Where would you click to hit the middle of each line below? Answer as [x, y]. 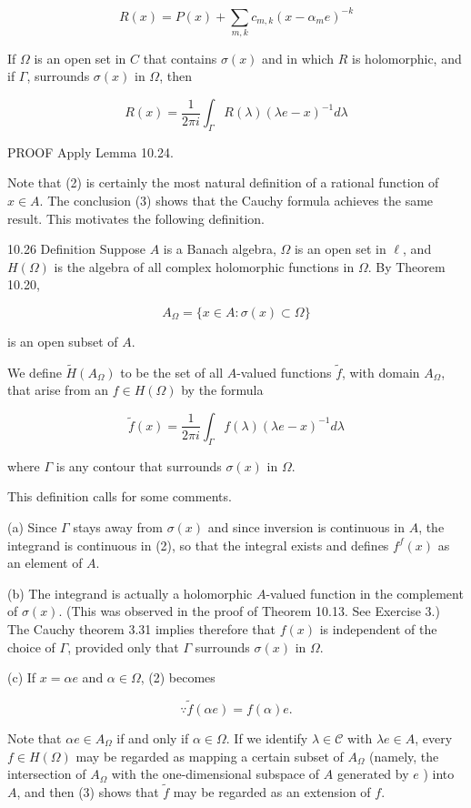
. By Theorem [406, 266]
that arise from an [58, 390]
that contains [180, 58]
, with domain [381, 372]
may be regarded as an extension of [272, 791]
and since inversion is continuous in [306, 526]
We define [35, 372]
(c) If [22, 677]
